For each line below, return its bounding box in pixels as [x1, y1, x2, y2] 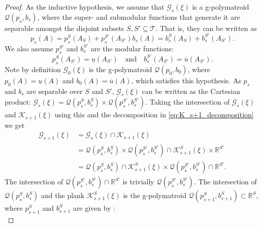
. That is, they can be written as [155, 22, 257, 33]
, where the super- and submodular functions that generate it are [37, 11, 240, 22]
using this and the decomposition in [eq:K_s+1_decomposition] [54, 109, 254, 120]
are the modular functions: [90, 43, 174, 53]
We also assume [5, 43, 53, 53]
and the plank [41, 190, 85, 201]
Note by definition [5, 63, 61, 74]
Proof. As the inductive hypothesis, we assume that [5, 2, 165, 12]
